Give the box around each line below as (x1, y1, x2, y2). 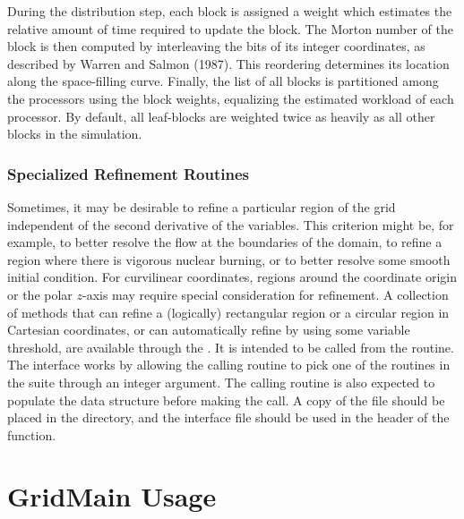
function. (7, 425, 56, 444)
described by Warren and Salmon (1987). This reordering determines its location (7, 54, 450, 72)
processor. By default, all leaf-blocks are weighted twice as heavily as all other (7, 106, 435, 125)
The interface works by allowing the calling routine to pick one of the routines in (7, 355, 451, 374)
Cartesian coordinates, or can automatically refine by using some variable (7, 320, 410, 339)
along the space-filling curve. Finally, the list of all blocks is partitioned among (7, 72, 439, 90)
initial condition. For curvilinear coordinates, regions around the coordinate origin (7, 268, 458, 286)
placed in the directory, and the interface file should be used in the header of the (7, 408, 450, 427)
